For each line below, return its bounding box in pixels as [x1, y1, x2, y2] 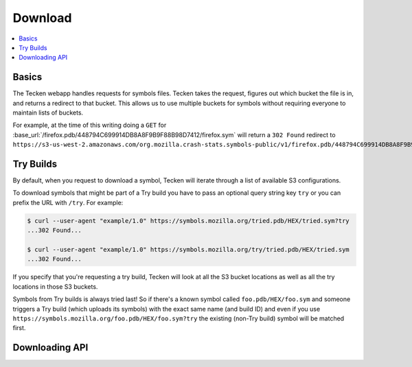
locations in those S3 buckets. [12, 282, 98, 291]
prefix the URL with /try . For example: [12, 198, 124, 206]
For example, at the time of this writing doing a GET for [12, 121, 167, 130]
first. [12, 324, 26, 332]
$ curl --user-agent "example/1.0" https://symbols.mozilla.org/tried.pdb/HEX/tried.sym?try [27, 217, 350, 224]
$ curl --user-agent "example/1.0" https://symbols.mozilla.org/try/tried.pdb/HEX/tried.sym [27, 246, 350, 254]
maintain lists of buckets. [12, 108, 84, 117]
